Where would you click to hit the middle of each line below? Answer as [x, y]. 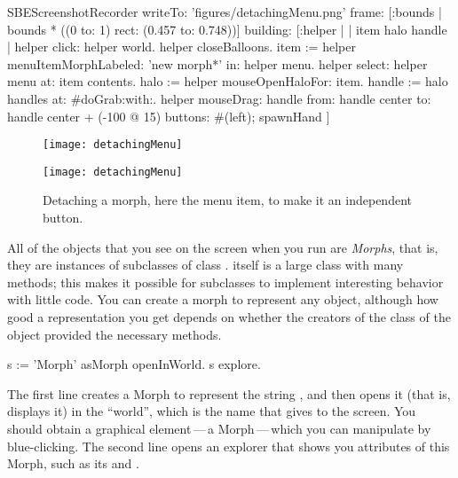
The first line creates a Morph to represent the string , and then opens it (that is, [229, 393]
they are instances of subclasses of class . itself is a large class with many [205, 265]
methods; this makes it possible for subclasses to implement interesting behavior [225, 282]
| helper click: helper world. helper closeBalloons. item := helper [182, 47]
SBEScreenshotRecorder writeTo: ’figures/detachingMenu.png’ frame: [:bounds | [225, 12]
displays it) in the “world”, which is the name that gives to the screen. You [212, 411]
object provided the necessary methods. [114, 334]
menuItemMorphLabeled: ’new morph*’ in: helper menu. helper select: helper [217, 63]
